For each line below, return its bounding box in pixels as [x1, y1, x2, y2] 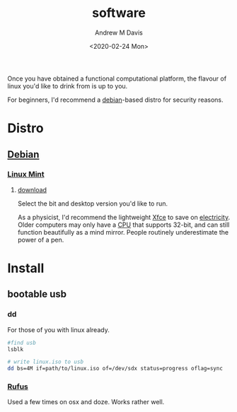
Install [7, 260, 45, 276]
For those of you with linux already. [7, 325, 110, 334]
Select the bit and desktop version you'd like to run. [17, 199, 168, 208]
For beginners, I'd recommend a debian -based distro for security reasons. [7, 95, 224, 104]
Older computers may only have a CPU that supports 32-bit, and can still [17, 220, 230, 229]
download [17, 185, 47, 194]
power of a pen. [17, 235, 64, 244]
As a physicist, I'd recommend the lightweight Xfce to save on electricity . [17, 213, 231, 221]
